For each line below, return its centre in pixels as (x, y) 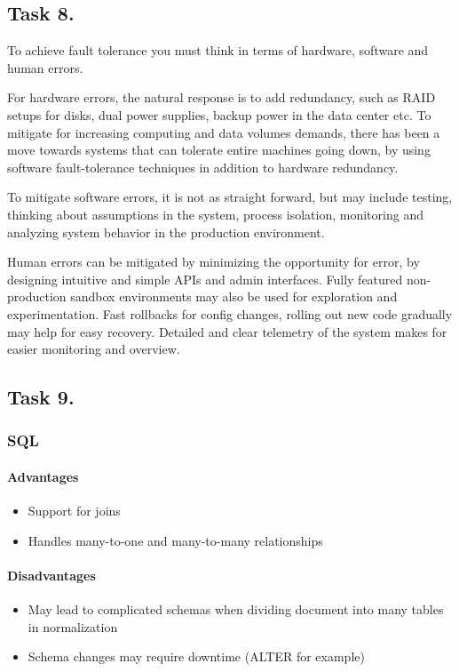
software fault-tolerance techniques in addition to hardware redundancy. (203, 167)
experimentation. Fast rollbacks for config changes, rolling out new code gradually (230, 313)
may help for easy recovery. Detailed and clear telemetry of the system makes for (227, 331)
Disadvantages (51, 575)
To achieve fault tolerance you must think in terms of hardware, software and (218, 50)
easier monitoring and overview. (94, 349)
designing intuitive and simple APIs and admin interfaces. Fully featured (205, 279)
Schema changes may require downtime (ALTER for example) (196, 656)
